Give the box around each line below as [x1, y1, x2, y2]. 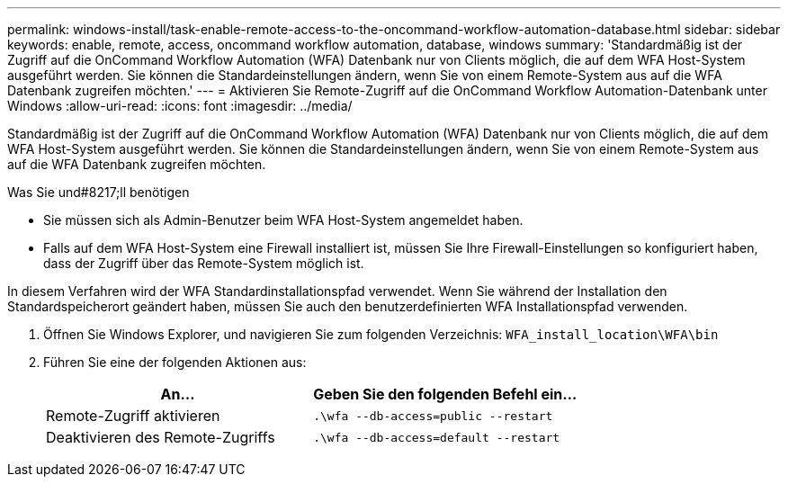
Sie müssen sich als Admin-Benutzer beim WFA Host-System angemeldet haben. [43, 212, 524, 228]
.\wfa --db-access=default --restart [313, 430, 560, 444]
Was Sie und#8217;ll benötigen [7, 184, 190, 200]
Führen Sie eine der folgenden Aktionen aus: [43, 354, 307, 370]
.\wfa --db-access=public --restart [313, 408, 553, 423]
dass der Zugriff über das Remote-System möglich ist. [43, 255, 364, 271]
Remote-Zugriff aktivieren [46, 407, 220, 425]
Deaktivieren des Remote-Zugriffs [46, 428, 275, 446]
